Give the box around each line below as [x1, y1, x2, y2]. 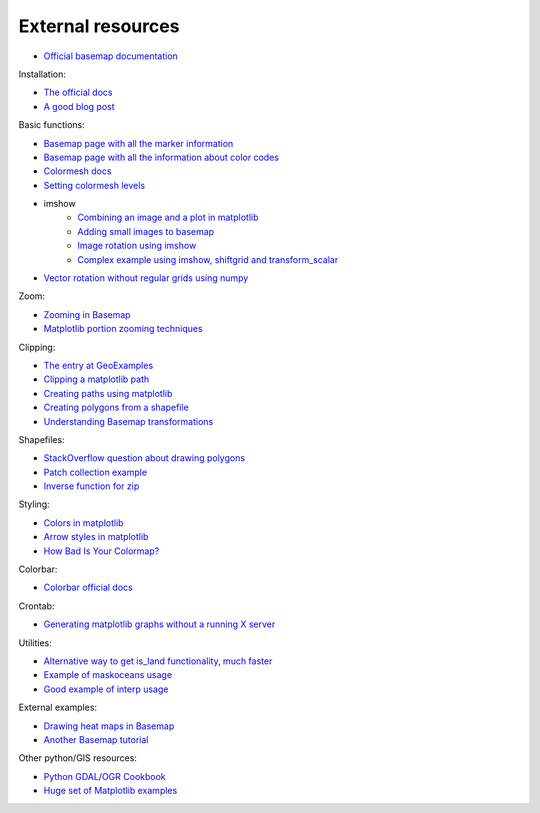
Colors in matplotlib [43, 516, 124, 529]
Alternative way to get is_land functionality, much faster [43, 655, 273, 667]
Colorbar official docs [43, 581, 134, 594]
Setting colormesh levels [43, 179, 146, 191]
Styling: [18, 498, 50, 510]
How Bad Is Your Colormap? [43, 545, 160, 557]
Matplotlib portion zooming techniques [43, 323, 204, 335]
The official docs [43, 86, 113, 99]
